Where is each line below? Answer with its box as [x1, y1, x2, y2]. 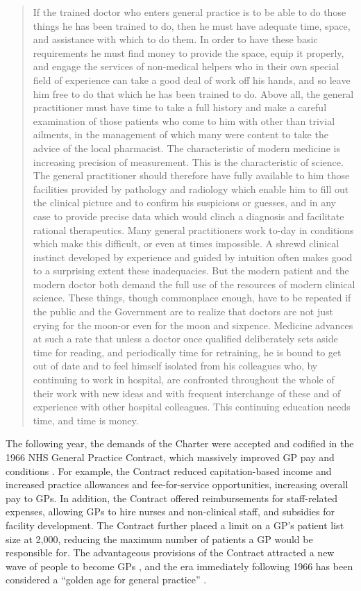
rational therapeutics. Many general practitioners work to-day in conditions [33, 222, 354, 237]
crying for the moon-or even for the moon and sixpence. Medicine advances [33, 317, 353, 332]
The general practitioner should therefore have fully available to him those [33, 168, 350, 183]
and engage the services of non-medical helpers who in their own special [33, 59, 339, 74]
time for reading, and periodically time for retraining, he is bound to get [33, 344, 342, 359]
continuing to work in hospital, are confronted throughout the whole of [33, 372, 335, 387]
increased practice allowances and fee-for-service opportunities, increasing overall [6, 477, 349, 492]
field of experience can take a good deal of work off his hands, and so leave [33, 72, 351, 87]
